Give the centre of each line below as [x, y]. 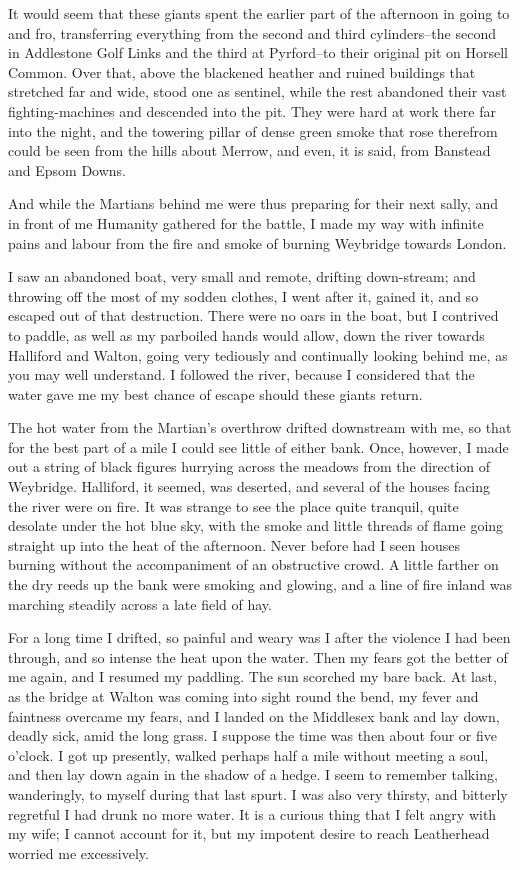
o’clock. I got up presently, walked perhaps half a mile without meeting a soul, [248, 754]
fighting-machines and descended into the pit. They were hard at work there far [252, 110]
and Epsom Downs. [67, 169]
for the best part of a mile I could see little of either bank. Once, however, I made [258, 446]
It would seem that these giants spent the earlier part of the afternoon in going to [259, 13]
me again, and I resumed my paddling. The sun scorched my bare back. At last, [252, 676]
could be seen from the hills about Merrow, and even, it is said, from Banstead [249, 150]
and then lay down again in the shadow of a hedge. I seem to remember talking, [253, 774]
